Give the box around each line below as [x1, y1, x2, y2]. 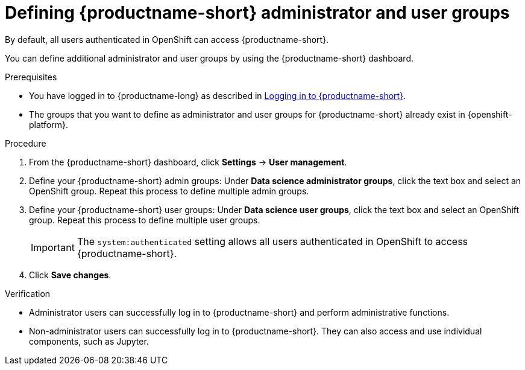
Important [31, 241, 75, 254]
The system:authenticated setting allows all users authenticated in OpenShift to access [77, 235, 468, 247]
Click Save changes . [29, 269, 112, 280]
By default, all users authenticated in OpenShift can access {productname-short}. [5, 34, 329, 45]
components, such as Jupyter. [29, 336, 149, 346]
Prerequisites [5, 71, 57, 82]
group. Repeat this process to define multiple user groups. [29, 214, 260, 225]
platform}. [29, 119, 68, 130]
